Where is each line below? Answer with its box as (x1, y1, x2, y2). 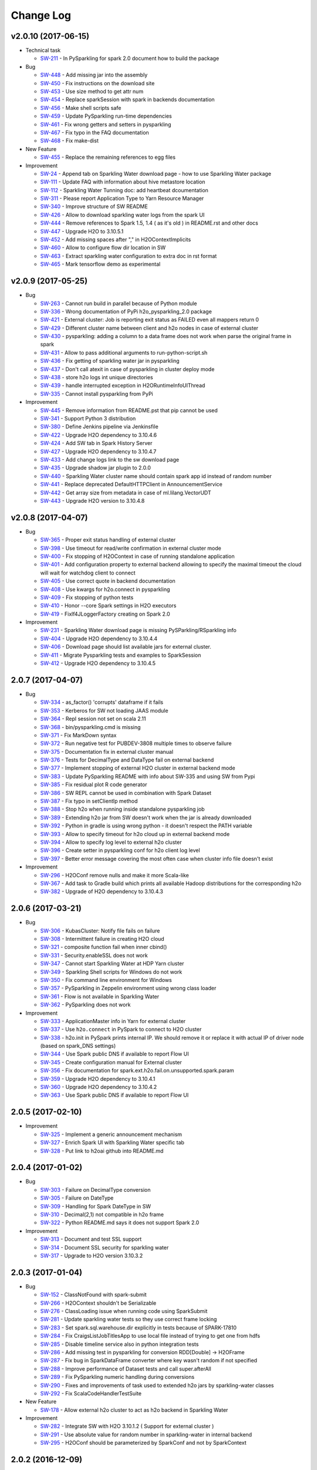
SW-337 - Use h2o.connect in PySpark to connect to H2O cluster (40, 1026, 202, 1033)
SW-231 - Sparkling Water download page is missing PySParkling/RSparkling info (40, 627, 237, 634)
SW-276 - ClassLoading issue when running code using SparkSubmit (40, 1308, 208, 1315)
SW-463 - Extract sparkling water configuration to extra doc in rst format (40, 252, 217, 259)
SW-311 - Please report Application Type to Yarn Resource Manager (40, 195, 204, 202)
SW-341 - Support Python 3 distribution (40, 415, 136, 422)
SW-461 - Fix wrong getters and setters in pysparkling (40, 121, 171, 128)
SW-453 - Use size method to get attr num (40, 88, 144, 95)
